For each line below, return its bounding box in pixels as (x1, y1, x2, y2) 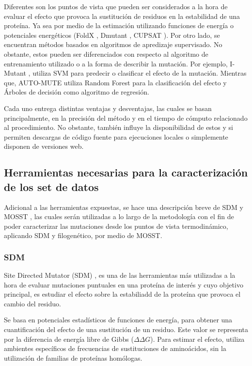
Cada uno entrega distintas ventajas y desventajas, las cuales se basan (4, 103, 212, 113)
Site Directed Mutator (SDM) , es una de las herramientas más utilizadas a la (4, 270, 236, 280)
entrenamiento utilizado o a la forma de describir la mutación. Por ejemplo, (4, 58, 228, 68)
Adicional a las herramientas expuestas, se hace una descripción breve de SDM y (4, 202, 243, 212)
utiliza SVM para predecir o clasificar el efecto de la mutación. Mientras (32, 68, 247, 78)
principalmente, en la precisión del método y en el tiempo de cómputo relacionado (4, 112, 248, 123)
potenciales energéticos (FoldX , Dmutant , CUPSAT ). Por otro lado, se (4, 30, 220, 40)
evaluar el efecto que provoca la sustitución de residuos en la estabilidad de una (4, 11, 240, 21)
